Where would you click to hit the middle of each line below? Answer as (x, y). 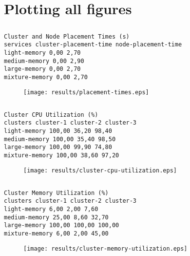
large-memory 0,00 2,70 (42, 69)
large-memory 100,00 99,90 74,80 (58, 147)
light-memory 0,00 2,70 (42, 53)
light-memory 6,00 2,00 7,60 (51, 209)
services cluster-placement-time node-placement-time (93, 45)
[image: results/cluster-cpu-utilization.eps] (100, 170)
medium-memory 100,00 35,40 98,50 (60, 139)
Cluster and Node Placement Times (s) (67, 36)
